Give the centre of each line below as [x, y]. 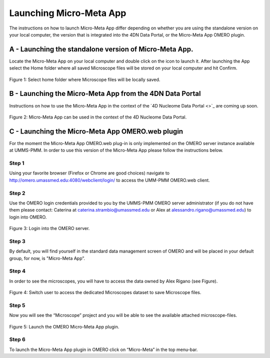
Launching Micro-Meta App [68, 13]
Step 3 [17, 241]
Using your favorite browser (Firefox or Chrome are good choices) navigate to [89, 173]
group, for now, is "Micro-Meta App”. [47, 258]
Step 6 [17, 339]
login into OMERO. [28, 217]
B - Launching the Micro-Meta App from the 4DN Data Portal [105, 94]
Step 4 [17, 271]
